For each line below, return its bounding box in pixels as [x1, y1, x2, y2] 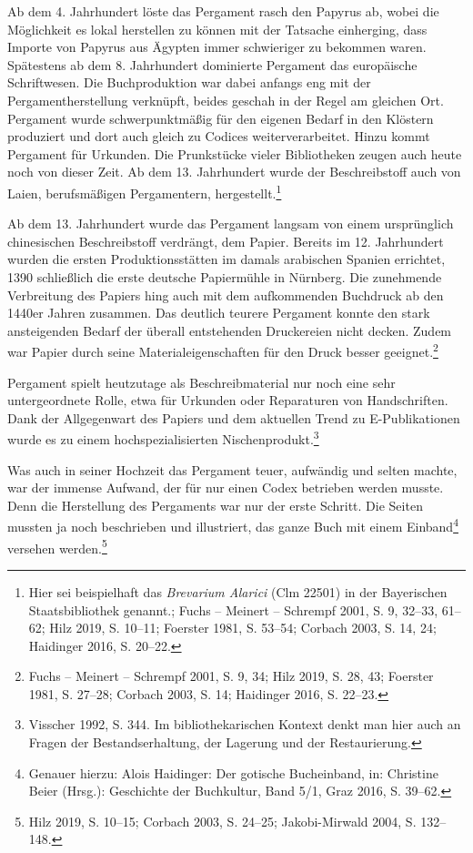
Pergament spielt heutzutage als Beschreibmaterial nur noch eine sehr [7, 372, 396, 391]
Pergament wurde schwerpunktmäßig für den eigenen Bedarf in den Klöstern [7, 108, 434, 127]
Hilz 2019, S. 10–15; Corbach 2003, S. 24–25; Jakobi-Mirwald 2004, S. [28, 811, 417, 830]
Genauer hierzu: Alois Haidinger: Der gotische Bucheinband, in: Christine [28, 763, 438, 782]
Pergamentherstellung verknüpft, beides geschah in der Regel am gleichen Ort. [7, 90, 444, 109]
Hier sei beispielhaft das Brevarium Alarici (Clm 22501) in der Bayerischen [28, 582, 448, 601]
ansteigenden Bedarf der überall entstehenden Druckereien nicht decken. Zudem [7, 320, 452, 340]
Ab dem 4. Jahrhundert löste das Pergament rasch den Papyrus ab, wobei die [7, 2, 439, 20]
